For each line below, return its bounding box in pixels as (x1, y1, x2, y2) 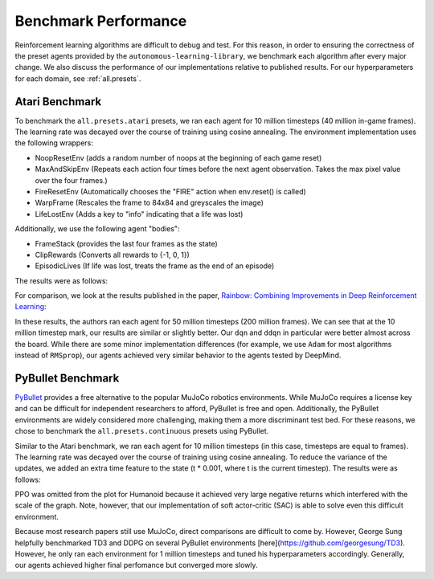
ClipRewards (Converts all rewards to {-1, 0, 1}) (35, 250, 190, 259)
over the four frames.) (35, 175, 108, 185)
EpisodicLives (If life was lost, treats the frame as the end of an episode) (35, 261, 275, 271)
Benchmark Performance (14, 12, 187, 30)
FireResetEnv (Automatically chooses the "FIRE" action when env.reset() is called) (35, 186, 307, 196)
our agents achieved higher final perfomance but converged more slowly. (14, 561, 258, 570)
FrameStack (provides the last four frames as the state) (35, 239, 219, 248)
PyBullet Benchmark (14, 371, 120, 385)
